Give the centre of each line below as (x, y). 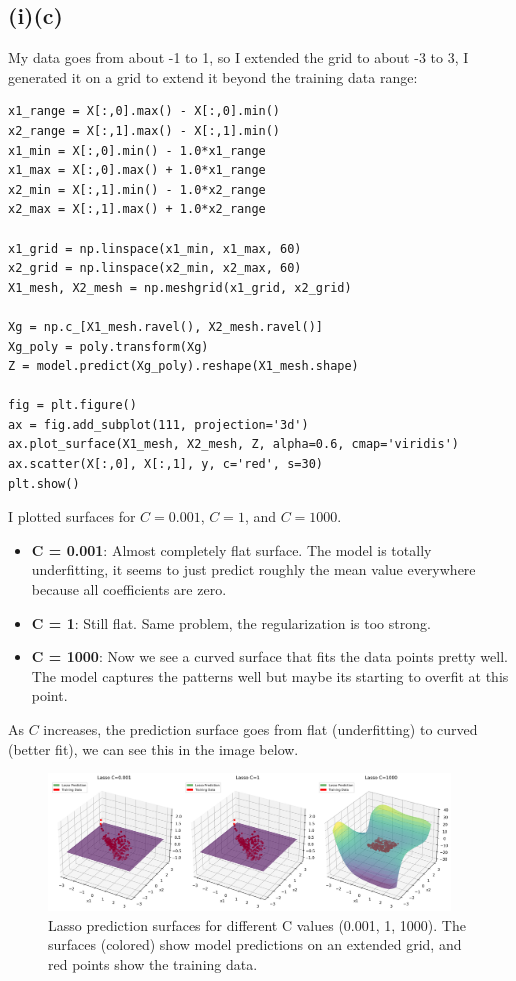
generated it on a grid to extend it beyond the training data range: (213, 76)
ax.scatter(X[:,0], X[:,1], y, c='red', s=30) (165, 464)
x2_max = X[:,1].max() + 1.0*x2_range (137, 209)
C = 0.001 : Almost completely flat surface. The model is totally (231, 549)
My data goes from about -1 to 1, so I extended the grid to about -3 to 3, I (238, 57)
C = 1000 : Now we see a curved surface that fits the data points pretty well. (269, 656)
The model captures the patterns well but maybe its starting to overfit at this (270, 675)
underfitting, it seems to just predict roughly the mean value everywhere (253, 569)
